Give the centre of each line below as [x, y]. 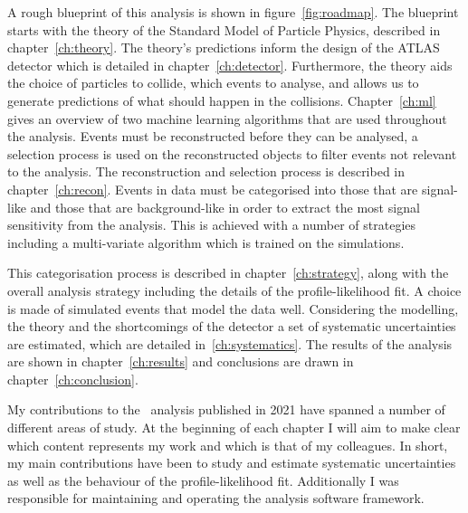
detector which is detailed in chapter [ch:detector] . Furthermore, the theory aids [230, 65]
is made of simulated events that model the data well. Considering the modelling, [233, 308]
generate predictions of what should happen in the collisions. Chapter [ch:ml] [222, 100]
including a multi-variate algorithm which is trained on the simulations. [206, 242]
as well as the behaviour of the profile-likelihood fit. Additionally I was [203, 480]
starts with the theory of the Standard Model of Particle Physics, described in [224, 29]
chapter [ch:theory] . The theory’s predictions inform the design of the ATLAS [224, 47]
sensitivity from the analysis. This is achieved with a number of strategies [212, 225]
